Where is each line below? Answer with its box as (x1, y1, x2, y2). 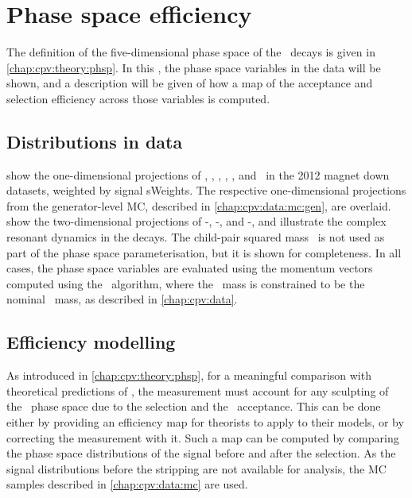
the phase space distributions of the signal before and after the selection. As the (6, 445, 396, 461)
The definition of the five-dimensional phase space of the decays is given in (6, 44, 375, 60)
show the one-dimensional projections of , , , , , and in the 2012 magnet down (6, 166, 390, 183)
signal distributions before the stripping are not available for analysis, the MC (6, 460, 387, 477)
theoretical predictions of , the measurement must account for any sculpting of (6, 382, 389, 399)
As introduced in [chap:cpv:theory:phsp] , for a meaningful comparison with (6, 367, 371, 384)
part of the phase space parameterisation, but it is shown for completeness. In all (6, 244, 402, 261)
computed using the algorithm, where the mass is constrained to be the (6, 275, 365, 291)
